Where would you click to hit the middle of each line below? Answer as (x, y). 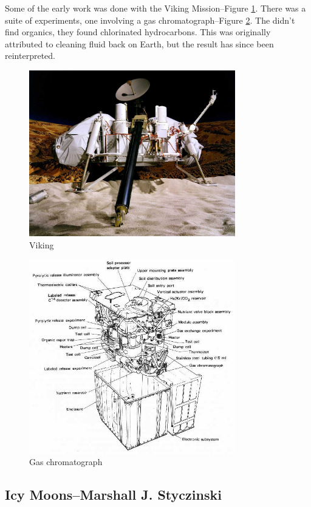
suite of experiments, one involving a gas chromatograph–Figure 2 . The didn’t (150, 20)
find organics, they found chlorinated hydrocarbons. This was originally (138, 32)
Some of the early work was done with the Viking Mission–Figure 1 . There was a (155, 8)
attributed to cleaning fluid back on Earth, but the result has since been (139, 43)
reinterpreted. (30, 56)
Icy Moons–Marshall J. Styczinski (113, 495)
